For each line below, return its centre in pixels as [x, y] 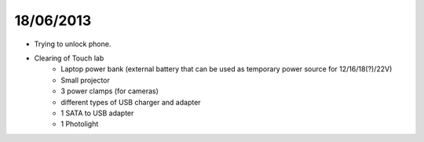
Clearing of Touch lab [69, 58]
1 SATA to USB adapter [97, 113]
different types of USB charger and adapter [131, 102]
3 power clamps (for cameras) [110, 91]
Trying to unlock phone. [73, 44]
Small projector [85, 80]
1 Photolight [80, 124]
